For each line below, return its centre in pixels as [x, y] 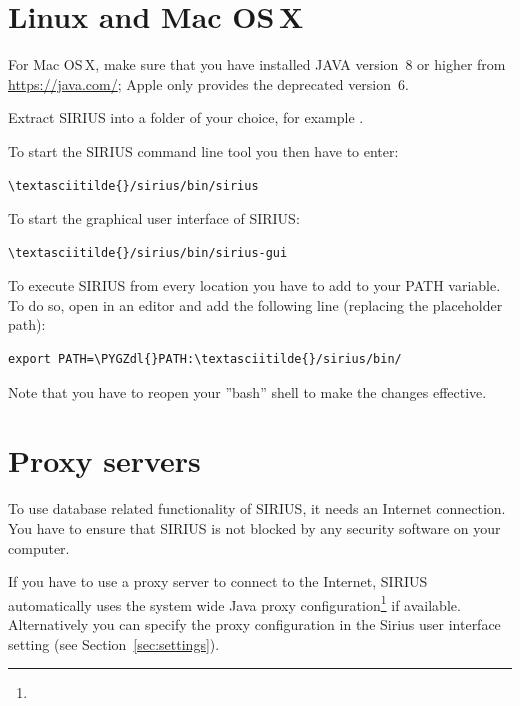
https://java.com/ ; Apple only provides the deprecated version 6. [208, 83]
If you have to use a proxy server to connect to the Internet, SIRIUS [218, 581]
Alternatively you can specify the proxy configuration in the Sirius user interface [254, 624]
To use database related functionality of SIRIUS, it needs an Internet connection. [257, 508]
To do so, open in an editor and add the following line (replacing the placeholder [255, 304]
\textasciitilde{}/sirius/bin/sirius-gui [148, 252]
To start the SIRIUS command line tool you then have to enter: [203, 150]
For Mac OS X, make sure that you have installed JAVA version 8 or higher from [257, 64]
